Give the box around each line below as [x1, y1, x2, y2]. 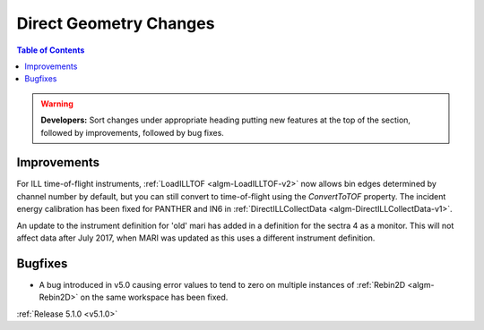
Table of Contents [16, 45, 85, 55]
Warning [40, 98, 73, 109]
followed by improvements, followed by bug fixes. [40, 127, 224, 138]
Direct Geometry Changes [16, 13, 215, 33]
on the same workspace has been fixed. [80, 292, 229, 303]
